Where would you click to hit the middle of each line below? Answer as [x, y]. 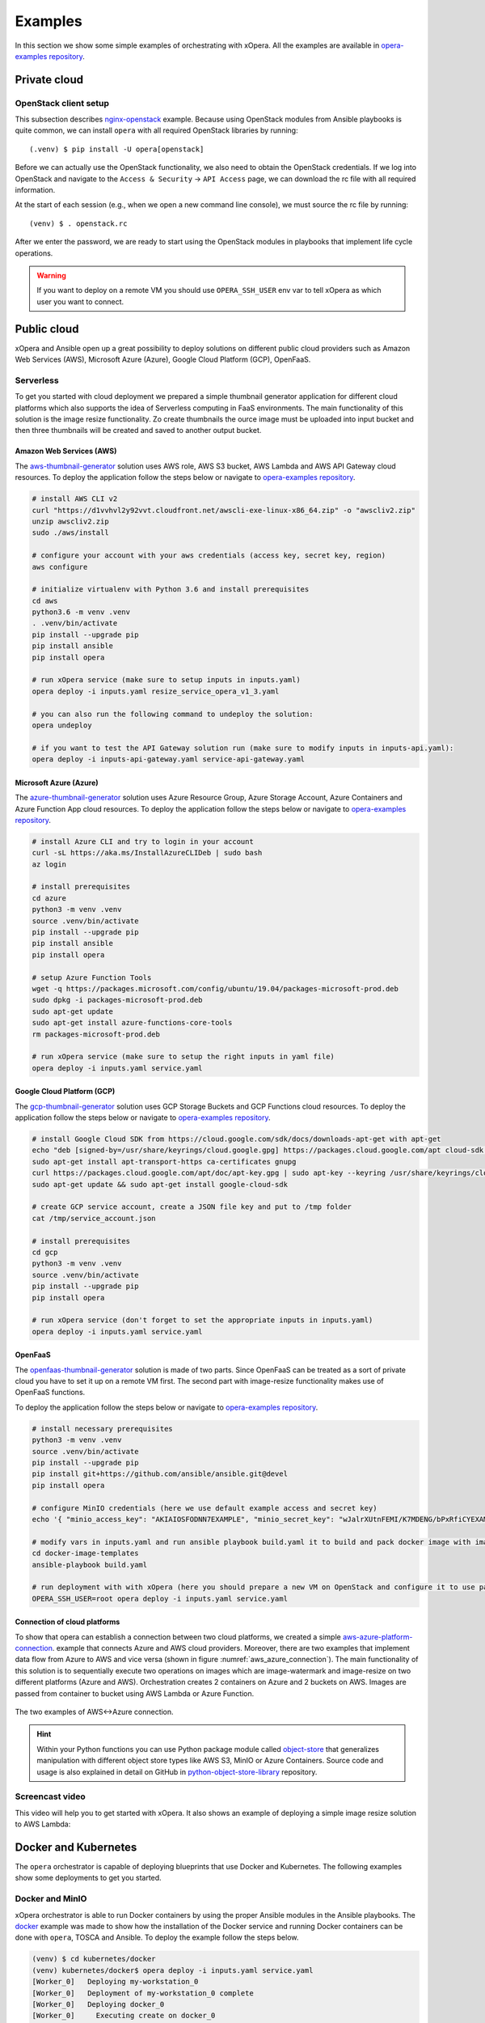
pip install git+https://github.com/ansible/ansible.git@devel [160, 1474]
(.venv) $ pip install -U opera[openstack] [117, 149]
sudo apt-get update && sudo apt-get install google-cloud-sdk [160, 1184]
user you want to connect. [80, 301]
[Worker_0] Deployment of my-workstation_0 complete [143, 1993]
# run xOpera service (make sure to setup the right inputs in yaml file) [183, 1057]
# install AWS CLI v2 [75, 499]
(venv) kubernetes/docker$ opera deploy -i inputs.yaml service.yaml [173, 1970]
